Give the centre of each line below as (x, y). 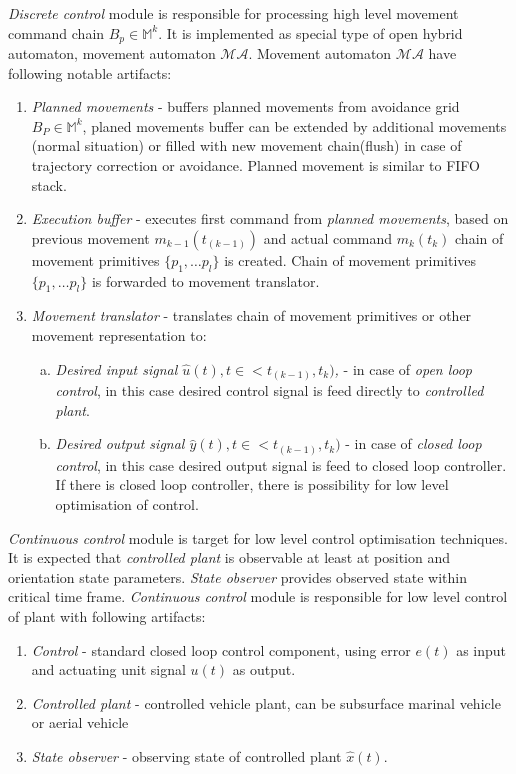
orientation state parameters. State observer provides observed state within (237, 576)
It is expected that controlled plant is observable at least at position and (229, 557)
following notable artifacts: (90, 72)
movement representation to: (119, 334)
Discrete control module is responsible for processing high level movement (233, 13)
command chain (56, 32)
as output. (264, 669)
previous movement (90, 237)
